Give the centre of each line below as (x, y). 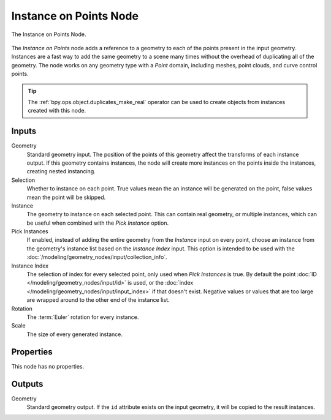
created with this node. (57, 111)
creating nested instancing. (61, 171)
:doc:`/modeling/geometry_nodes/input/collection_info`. (97, 257)
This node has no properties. (48, 366)
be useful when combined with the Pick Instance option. (97, 223)
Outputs (27, 384)
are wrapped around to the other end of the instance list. (98, 300)
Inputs (24, 131)
